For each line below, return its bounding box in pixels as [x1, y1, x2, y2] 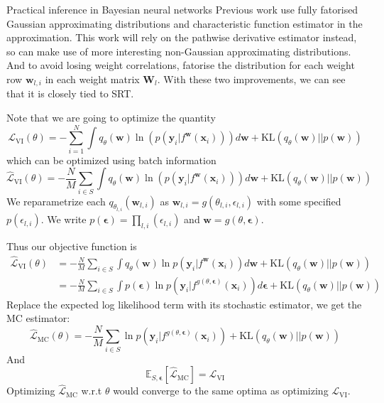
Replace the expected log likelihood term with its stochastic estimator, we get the [6, 296, 362, 311]
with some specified [256, 193, 341, 208]
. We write [40, 212, 87, 227]
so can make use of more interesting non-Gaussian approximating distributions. [6, 43, 351, 58]
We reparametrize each [6, 193, 106, 208]
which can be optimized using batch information [6, 152, 216, 167]
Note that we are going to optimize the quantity [6, 110, 216, 125]
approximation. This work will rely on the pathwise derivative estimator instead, [6, 30, 357, 45]
